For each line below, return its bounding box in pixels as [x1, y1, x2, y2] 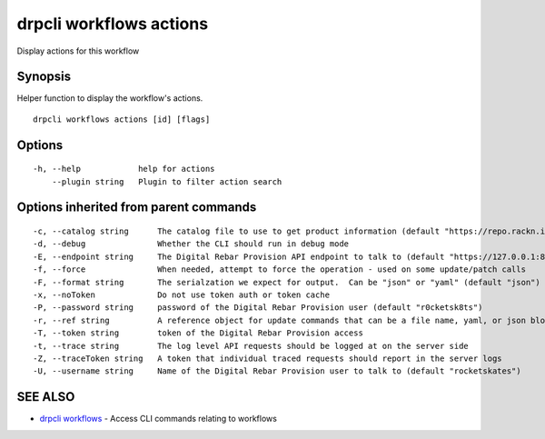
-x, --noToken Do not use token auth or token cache [33, 290, 331, 300]
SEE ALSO [16, 389, 75, 404]
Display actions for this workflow [16, 45, 140, 56]
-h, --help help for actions [33, 164, 215, 175]
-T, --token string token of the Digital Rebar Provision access [33, 328, 363, 338]
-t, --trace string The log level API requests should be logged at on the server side [33, 341, 470, 351]
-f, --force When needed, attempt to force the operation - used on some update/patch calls [33, 264, 527, 274]
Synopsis [16, 69, 72, 85]
